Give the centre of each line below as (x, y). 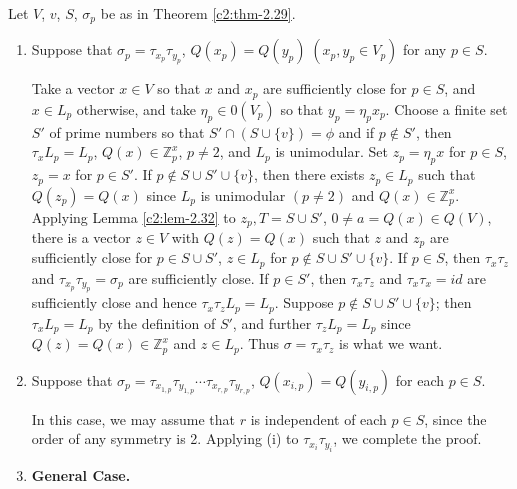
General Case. (81, 474)
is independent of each (318, 418)
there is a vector (81, 237)
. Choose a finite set (446, 108)
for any (425, 49)
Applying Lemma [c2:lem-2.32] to (133, 216)
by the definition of (157, 322)
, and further (272, 322)
